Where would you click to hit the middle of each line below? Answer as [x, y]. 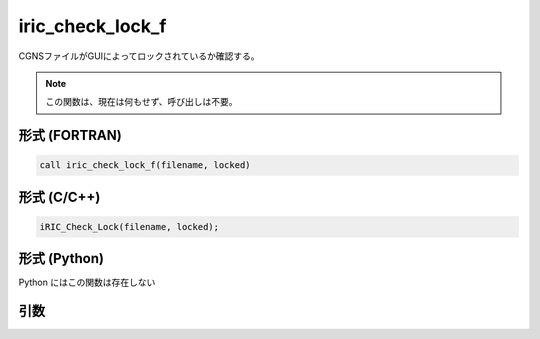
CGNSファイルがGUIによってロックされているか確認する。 [139, 56]
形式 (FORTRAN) [70, 135]
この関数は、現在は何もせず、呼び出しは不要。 [142, 102]
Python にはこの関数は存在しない [87, 282]
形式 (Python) [61, 258]
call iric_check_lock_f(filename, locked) [145, 165]
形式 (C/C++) [59, 196]
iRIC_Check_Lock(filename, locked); [129, 226]
